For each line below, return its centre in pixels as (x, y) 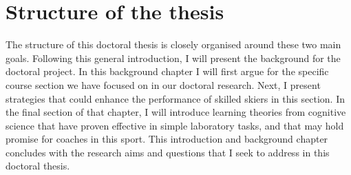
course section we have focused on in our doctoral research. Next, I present (163, 84)
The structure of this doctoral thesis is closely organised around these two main (173, 44)
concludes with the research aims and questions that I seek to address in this (168, 152)
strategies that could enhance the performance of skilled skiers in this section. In (175, 98)
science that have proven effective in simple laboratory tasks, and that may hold (175, 125)
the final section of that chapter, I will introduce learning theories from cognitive (176, 112)
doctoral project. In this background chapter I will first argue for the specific (167, 71)
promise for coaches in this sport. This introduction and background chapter (167, 139)
